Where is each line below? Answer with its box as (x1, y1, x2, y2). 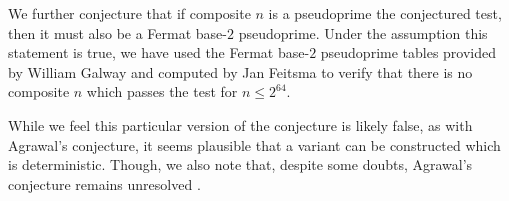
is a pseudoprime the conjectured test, (268, 3, 502, 23)
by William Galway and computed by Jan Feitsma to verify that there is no (8, 61, 473, 82)
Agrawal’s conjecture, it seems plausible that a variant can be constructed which (8, 134, 501, 155)
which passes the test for (86, 81, 238, 102)
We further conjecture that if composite (8, 3, 251, 23)
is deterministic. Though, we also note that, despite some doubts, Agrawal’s (8, 154, 473, 175)
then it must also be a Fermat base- (8, 22, 227, 43)
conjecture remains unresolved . (8, 173, 201, 194)
